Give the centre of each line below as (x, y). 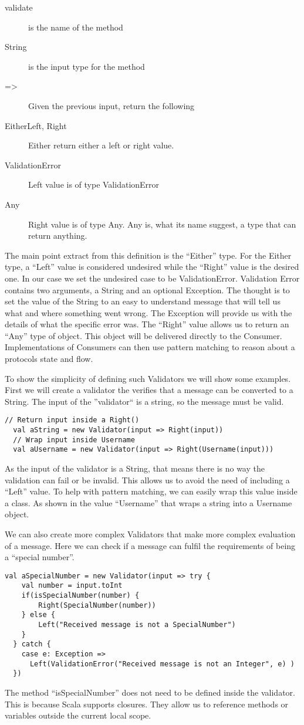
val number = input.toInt (72, 586)
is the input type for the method (87, 66)
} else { (38, 615)
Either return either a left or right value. (101, 145)
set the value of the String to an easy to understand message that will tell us (143, 301)
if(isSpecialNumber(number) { (80, 596)
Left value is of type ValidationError (94, 184)
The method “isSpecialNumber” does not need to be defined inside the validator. (150, 692)
